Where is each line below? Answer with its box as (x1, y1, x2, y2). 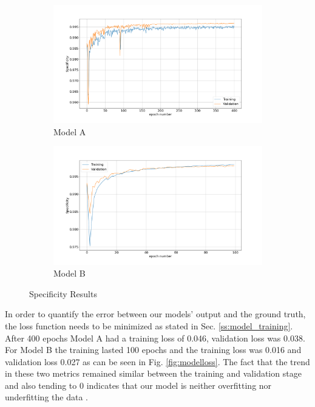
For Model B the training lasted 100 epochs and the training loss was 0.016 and (5, 343, 302, 356)
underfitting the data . (5, 391, 88, 403)
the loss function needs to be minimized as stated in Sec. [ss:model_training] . (5, 319, 293, 332)
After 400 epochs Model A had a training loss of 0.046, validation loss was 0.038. (5, 331, 305, 344)
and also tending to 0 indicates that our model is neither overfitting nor (5, 378, 272, 391)
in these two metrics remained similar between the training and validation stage (5, 367, 302, 380)
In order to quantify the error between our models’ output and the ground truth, (5, 308, 306, 320)
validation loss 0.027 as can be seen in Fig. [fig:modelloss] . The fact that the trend (5, 355, 310, 368)
